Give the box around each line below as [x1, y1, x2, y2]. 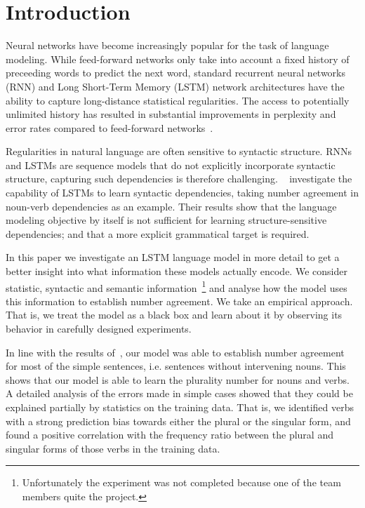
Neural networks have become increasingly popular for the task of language [6, 38, 329, 53]
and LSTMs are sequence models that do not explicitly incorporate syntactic [6, 157, 336, 172]
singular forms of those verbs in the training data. [6, 441, 220, 455]
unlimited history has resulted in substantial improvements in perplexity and [6, 107, 336, 121]
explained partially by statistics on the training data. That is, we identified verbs [6, 400, 354, 415]
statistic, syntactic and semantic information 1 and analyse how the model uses [6, 278, 347, 295]
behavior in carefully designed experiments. [6, 321, 192, 336]
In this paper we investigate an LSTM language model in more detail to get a [6, 250, 340, 265]
